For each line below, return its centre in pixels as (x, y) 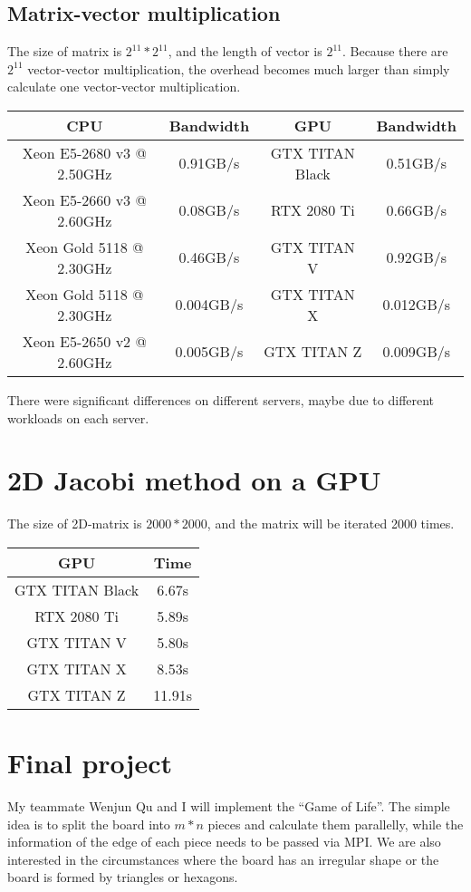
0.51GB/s (417, 163)
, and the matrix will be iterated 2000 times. (331, 524)
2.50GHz (85, 173)
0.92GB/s (417, 257)
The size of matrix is (65, 51)
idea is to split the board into (89, 824)
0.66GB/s (417, 210)
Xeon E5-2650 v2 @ (84, 341)
